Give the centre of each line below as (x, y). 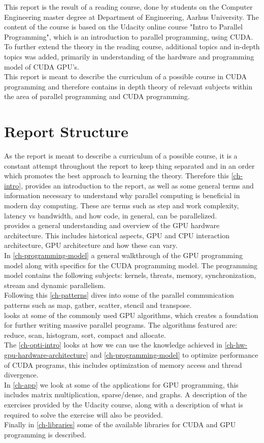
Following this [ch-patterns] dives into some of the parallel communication (119, 295)
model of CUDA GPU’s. (42, 66)
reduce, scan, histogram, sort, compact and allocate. (85, 335)
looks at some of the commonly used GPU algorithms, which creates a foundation (131, 315)
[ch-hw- (236, 345)
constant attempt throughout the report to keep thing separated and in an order (129, 165)
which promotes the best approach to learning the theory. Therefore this (117, 176)
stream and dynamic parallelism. (55, 285)
